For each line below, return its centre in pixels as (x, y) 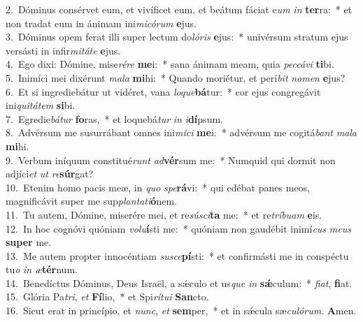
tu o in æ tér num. (42, 269)
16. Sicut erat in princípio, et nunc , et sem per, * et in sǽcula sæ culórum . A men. (181, 310)
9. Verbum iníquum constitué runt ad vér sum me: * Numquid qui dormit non (171, 160)
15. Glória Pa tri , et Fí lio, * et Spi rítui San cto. (107, 297)
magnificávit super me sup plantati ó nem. (91, 201)
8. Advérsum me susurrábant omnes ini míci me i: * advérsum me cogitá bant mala (181, 132)
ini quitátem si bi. (41, 105)
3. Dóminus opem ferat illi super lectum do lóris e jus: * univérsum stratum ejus (177, 37)
